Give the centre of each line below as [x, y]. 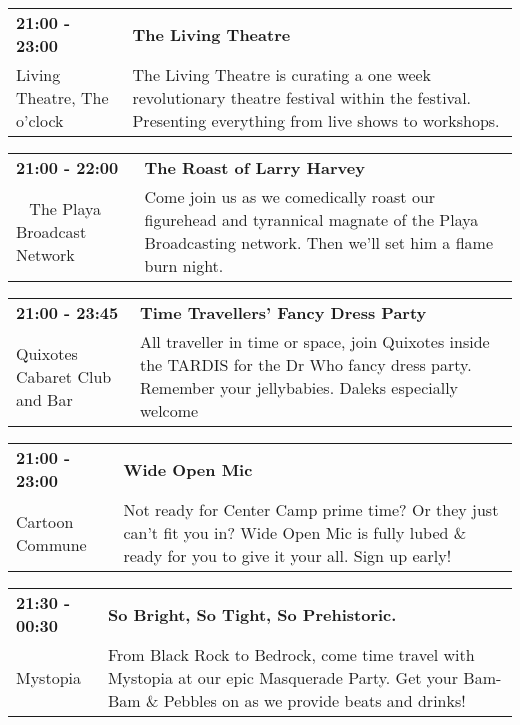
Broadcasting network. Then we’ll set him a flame [318, 242]
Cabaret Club [64, 376]
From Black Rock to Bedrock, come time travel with [291, 654]
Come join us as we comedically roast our [290, 196]
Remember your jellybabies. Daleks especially [299, 387]
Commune [51, 544]
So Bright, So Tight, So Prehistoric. [252, 614]
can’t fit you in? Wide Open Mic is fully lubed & [295, 532]
